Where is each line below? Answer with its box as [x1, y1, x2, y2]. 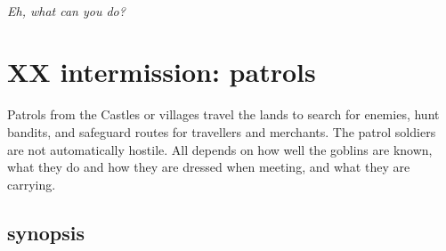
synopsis [7, 218, 85, 246]
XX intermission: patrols [7, 53, 316, 90]
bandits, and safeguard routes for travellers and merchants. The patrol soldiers [7, 122, 436, 141]
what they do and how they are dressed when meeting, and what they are [7, 158, 410, 176]
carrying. [7, 174, 56, 193]
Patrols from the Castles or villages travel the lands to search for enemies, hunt [7, 105, 440, 124]
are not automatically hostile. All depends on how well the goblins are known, [7, 140, 433, 158]
